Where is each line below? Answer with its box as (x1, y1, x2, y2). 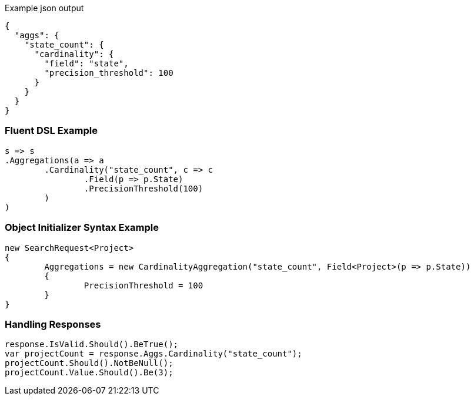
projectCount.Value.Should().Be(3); (5, 368, 173, 378)
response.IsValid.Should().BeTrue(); (5, 340, 179, 349)
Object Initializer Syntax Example (5, 221, 159, 234)
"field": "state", (44, 59, 129, 68)
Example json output (5, 3, 84, 13)
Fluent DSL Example (5, 125, 98, 137)
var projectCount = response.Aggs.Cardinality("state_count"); (5, 349, 302, 359)
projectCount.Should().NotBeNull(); (5, 358, 173, 368)
